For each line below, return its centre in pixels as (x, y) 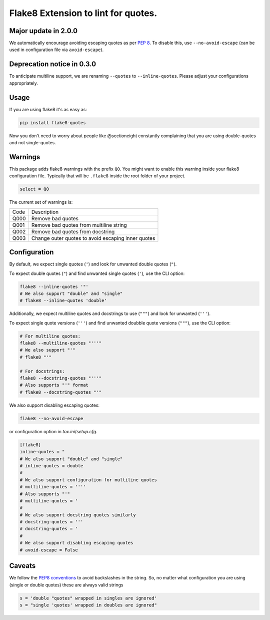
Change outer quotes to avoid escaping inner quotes (93, 238)
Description (45, 212)
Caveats (22, 566)
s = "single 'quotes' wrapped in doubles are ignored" (88, 605)
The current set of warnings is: (41, 202)
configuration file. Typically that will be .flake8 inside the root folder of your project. (97, 176)
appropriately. (24, 83)
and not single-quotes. (32, 143)
